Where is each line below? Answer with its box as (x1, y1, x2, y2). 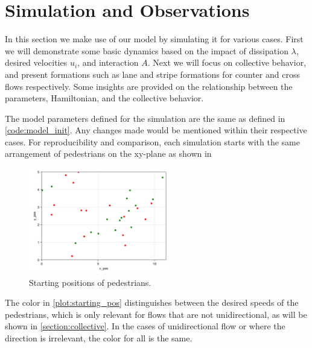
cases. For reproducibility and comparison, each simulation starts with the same (5, 135, 300, 148)
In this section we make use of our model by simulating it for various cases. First (5, 33, 304, 45)
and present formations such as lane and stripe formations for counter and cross (5, 68, 300, 80)
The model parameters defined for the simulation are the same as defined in (5, 112, 285, 124)
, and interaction (77, 56, 139, 69)
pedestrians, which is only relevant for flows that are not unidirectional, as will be (5, 308, 307, 320)
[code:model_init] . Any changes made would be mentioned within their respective (5, 124, 307, 136)
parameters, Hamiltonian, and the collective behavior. (5, 92, 204, 104)
